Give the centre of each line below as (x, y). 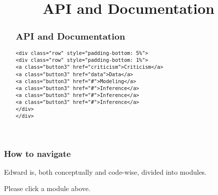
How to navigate (38, 153)
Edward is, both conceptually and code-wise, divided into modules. (106, 171)
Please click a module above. (47, 188)
